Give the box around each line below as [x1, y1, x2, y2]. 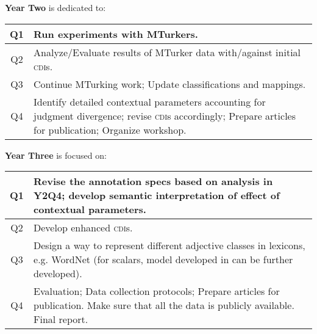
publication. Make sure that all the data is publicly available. [34, 298, 294, 313]
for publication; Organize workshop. [34, 122, 187, 137]
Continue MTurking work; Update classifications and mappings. [34, 76, 306, 91]
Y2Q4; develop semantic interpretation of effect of [34, 188, 280, 203]
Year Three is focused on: [5, 148, 107, 161]
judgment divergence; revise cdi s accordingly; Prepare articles [34, 108, 296, 123]
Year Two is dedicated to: [5, 1, 106, 13]
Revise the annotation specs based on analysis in [34, 174, 273, 189]
